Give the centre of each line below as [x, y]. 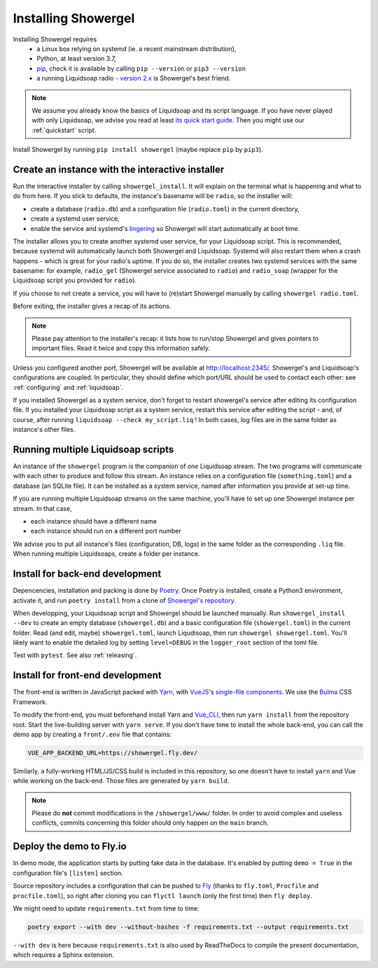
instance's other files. [44, 430]
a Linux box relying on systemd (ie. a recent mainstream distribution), [136, 48]
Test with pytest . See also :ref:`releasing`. [75, 655]
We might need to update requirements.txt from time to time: [106, 908]
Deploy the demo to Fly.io [70, 847]
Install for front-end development [87, 675]
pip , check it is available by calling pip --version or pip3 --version [141, 68]
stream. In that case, [43, 508]
